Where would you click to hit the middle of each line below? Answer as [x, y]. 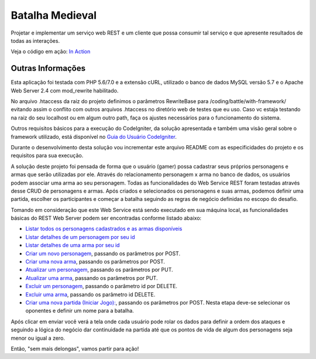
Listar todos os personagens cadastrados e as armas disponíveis [104, 229]
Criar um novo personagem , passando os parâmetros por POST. [103, 253]
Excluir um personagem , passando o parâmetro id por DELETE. [102, 286]
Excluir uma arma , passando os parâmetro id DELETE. [90, 294]
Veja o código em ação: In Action [51, 52]
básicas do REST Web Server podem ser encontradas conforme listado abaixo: [106, 218]
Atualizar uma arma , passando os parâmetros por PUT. [92, 278]
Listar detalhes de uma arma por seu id [73, 245]
